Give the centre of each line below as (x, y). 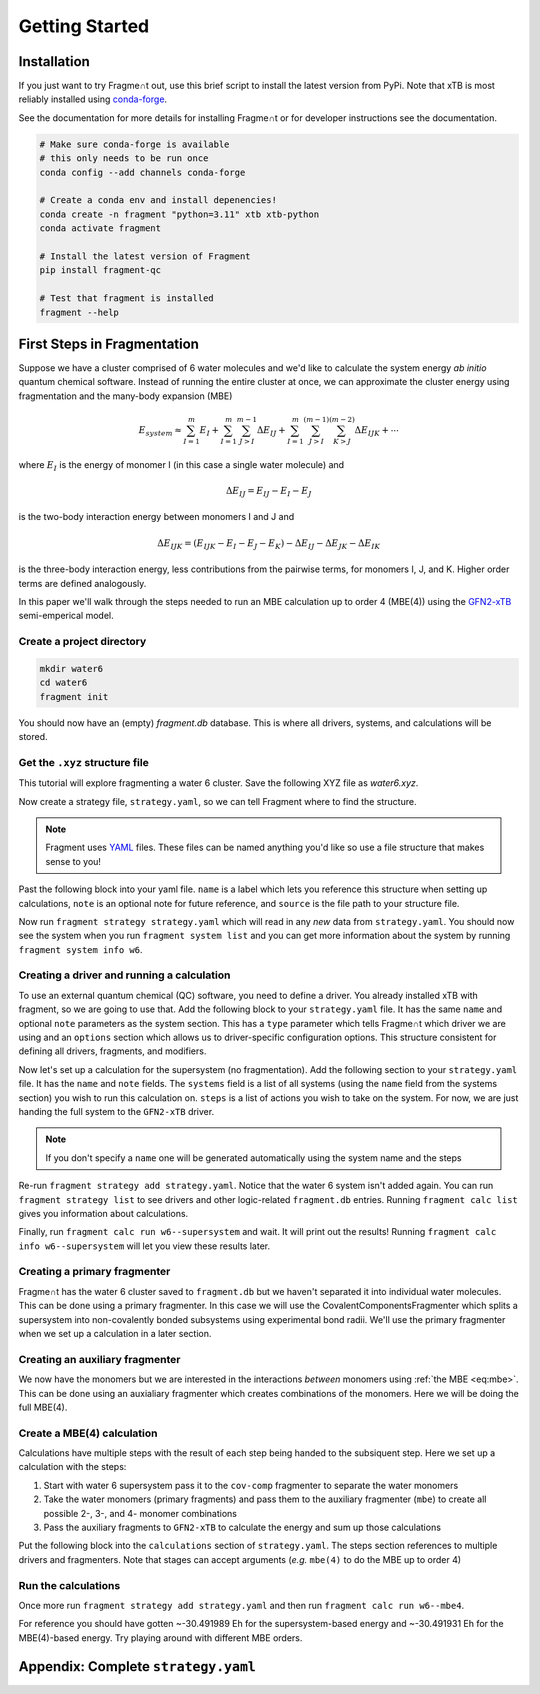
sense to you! (73, 861)
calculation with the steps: (72, 1467)
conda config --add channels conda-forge (142, 172)
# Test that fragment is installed (126, 298)
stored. (33, 737)
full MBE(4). (43, 1407)
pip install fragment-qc (100, 270)
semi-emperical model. (66, 616)
